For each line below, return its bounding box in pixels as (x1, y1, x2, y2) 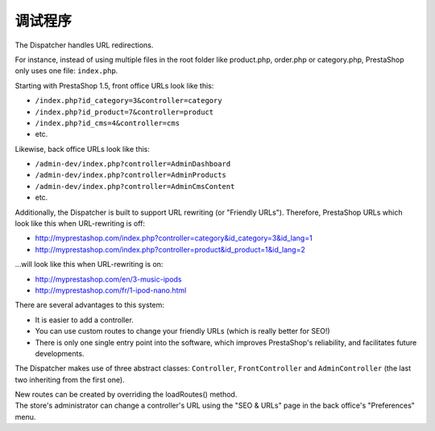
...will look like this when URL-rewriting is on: (14, 260, 164, 269)
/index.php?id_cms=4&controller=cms (35, 118, 180, 128)
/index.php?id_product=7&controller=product (35, 107, 214, 117)
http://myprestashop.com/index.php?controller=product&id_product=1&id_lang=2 (35, 244, 305, 254)
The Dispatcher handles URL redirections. (14, 40, 154, 50)
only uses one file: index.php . (14, 66, 118, 76)
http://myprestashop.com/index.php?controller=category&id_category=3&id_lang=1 (35, 233, 313, 243)
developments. (35, 348, 85, 358)
